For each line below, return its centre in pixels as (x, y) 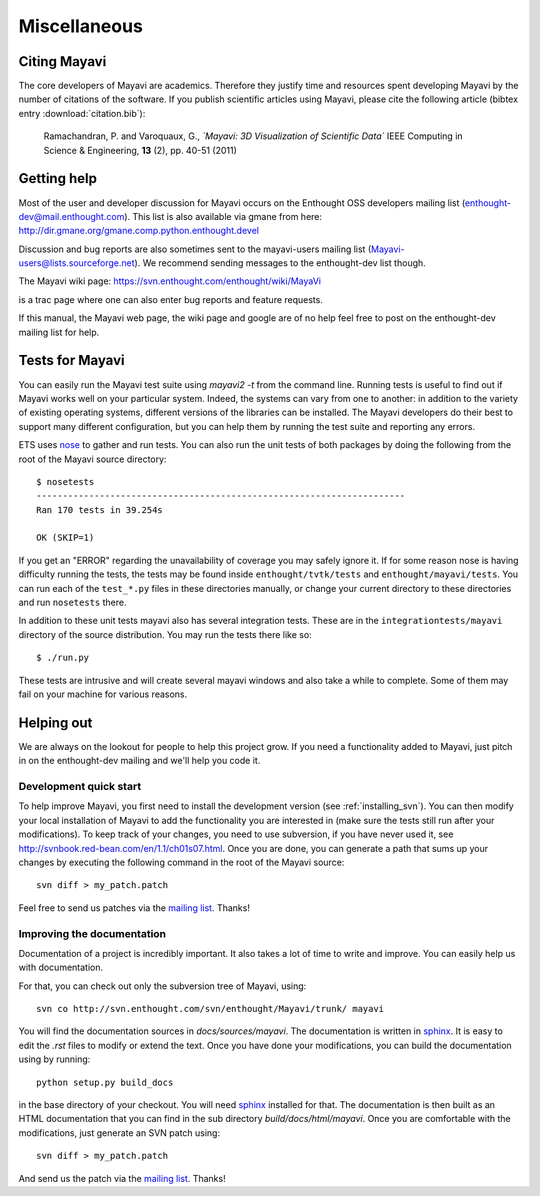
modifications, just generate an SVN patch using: (119, 1132)
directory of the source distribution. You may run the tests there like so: (165, 634)
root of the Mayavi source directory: (92, 459)
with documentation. (61, 967)
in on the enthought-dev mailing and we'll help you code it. (139, 761)
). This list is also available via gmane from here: (223, 216)
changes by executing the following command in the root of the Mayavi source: (181, 862)
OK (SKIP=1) (65, 538)
